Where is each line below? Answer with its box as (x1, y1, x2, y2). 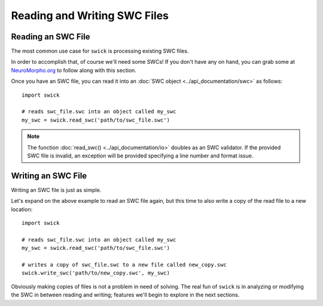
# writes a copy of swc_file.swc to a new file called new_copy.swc (22, 261, 227, 268)
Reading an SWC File (11, 32, 90, 42)
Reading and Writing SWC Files (11, 9, 169, 22)
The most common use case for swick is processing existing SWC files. (11, 48, 189, 55)
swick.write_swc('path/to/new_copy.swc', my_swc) (22, 270, 170, 277)
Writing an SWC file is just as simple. (11, 186, 102, 193)
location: (11, 206, 33, 213)
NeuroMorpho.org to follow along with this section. (11, 66, 137, 74)
